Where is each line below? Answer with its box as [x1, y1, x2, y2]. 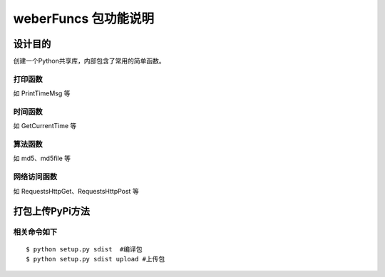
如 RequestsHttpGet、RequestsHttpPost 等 [13, 187, 139, 195]
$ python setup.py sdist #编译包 [26, 245, 143, 253]
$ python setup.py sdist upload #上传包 [26, 255, 165, 263]
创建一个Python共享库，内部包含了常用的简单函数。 [13, 57, 165, 66]
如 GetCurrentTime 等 [13, 122, 77, 130]
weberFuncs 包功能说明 [13, 11, 155, 26]
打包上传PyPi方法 [13, 205, 91, 217]
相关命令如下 [13, 227, 58, 237]
